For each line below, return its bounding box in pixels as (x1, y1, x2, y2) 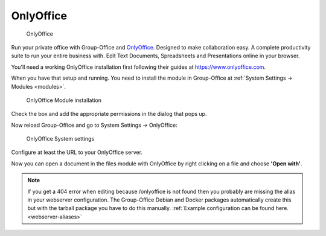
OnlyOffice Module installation (26, 97, 102, 104)
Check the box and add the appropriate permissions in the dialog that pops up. (11, 110, 207, 118)
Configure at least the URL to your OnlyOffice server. (11, 148, 143, 156)
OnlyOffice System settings (26, 135, 95, 142)
